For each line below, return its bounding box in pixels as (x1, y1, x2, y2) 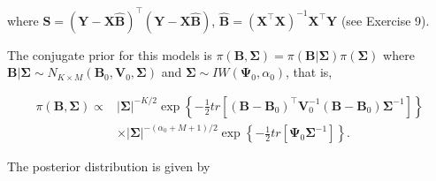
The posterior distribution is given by (7, 157, 210, 176)
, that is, (286, 63, 333, 81)
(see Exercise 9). (340, 11, 430, 29)
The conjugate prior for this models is (7, 45, 212, 64)
